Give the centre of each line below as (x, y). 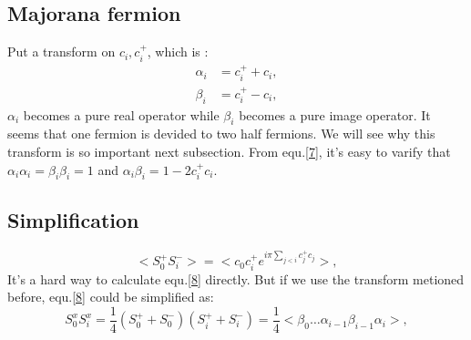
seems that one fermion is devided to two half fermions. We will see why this (221, 134)
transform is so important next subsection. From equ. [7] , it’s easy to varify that (229, 151)
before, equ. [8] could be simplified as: (111, 297)
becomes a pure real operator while (121, 114)
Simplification (73, 219)
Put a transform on (61, 52)
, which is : (178, 52)
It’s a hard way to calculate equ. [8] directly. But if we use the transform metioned (236, 278)
